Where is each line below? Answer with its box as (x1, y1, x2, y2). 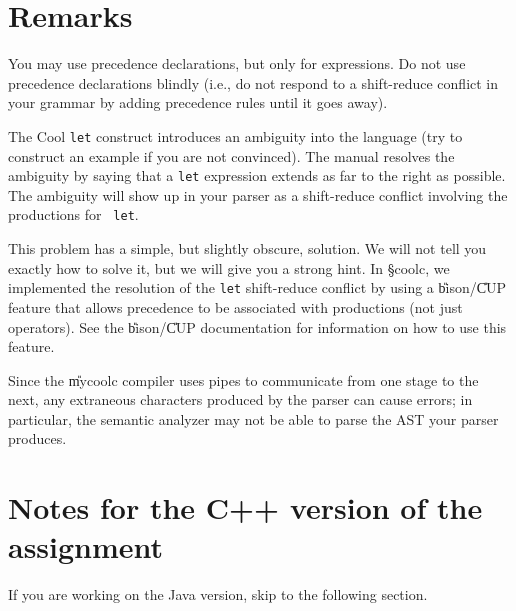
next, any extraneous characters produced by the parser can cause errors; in (8, 389, 473, 410)
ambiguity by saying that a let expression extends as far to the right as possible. (8, 165, 506, 186)
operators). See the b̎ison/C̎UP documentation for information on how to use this (8, 316, 507, 337)
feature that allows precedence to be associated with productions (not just (8, 296, 463, 317)
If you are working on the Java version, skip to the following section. (8, 584, 428, 605)
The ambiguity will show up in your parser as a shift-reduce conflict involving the (8, 184, 508, 205)
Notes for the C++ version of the (8, 487, 483, 528)
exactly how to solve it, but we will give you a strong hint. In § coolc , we (8, 257, 450, 278)
